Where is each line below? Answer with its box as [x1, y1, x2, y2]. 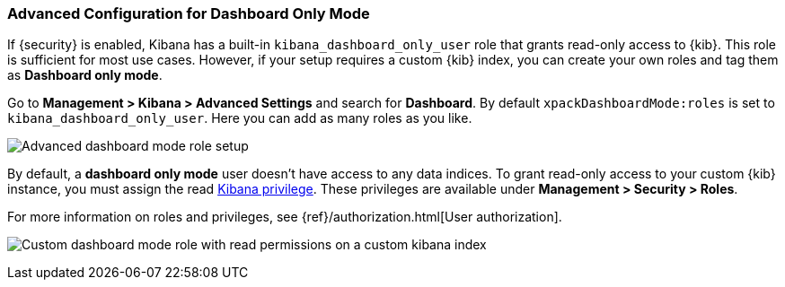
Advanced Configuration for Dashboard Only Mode [7, 4, 370, 22]
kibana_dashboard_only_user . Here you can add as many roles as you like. [7, 110, 472, 126]
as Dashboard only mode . [7, 67, 163, 83]
